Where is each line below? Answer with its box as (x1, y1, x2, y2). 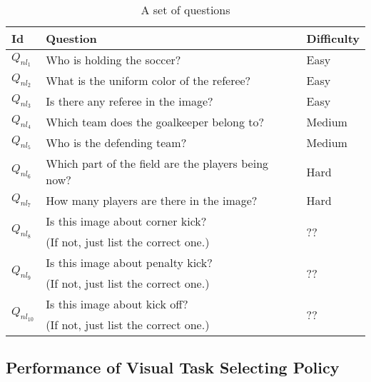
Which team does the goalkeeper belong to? (46, 114, 265, 130)
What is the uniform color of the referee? (46, 72, 251, 89)
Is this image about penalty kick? (46, 254, 213, 271)
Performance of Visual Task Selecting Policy (6, 356, 340, 378)
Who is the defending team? (46, 134, 187, 151)
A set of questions (141, 1, 230, 18)
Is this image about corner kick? (46, 213, 207, 229)
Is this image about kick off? (46, 296, 188, 312)
